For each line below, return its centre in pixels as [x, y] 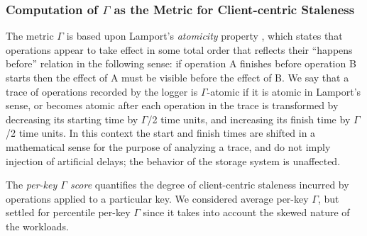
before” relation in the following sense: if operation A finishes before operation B [181, 63]
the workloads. [37, 226]
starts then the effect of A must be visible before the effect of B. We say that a [177, 77]
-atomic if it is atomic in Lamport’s [284, 91]
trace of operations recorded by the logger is [102, 91]
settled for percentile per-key [68, 212]
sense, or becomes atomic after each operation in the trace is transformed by [172, 105]
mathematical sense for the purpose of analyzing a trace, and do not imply [168, 146]
